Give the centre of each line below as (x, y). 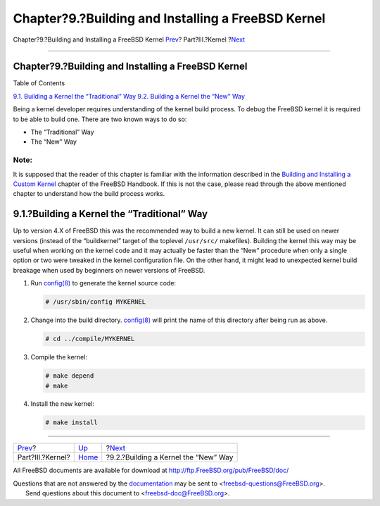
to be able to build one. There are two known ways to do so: (100, 119)
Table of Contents (39, 83)
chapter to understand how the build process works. (89, 194)
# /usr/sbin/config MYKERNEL (96, 302)
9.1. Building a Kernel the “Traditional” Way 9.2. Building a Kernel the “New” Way (129, 96)
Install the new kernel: (63, 404)
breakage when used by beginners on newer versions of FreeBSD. (109, 270)
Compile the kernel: (59, 357)
